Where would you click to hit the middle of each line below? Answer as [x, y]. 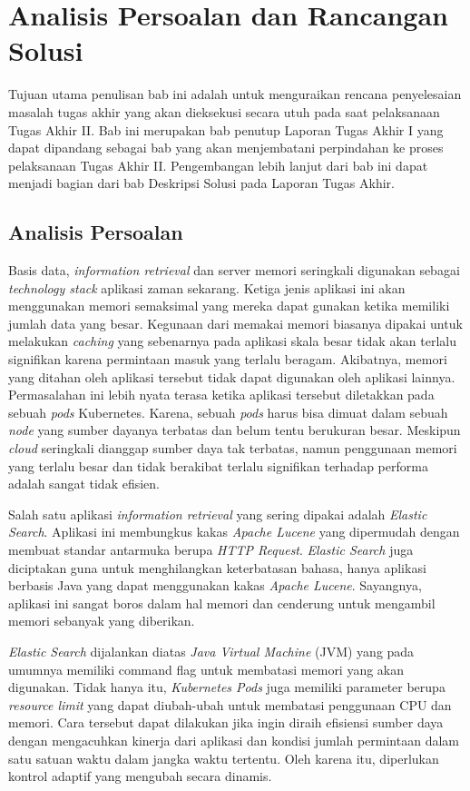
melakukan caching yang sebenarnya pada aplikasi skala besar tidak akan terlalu [232, 341]
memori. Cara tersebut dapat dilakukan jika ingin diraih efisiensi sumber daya [226, 722]
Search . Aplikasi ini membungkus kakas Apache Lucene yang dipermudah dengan [234, 532]
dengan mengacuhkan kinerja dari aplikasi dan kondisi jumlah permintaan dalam [234, 740]
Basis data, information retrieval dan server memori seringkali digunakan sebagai [234, 270]
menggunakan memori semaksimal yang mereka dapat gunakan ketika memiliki [229, 306]
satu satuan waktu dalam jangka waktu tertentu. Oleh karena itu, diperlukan [224, 758]
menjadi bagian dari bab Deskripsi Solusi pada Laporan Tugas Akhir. [201, 183]
